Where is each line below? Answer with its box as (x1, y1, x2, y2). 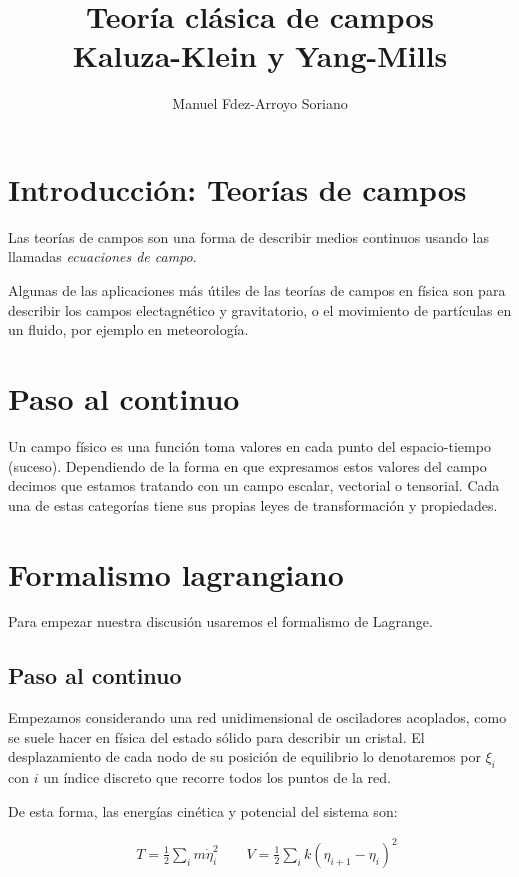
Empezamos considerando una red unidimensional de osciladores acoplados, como (8, 707, 507, 728)
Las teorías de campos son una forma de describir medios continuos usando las (8, 226, 489, 247)
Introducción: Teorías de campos (8, 168, 467, 209)
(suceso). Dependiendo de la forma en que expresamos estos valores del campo (8, 455, 487, 476)
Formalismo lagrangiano (8, 553, 344, 594)
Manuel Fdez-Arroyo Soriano (172, 93, 348, 114)
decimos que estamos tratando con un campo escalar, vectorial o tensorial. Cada (8, 475, 500, 496)
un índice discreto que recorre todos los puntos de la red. (43, 767, 391, 788)
